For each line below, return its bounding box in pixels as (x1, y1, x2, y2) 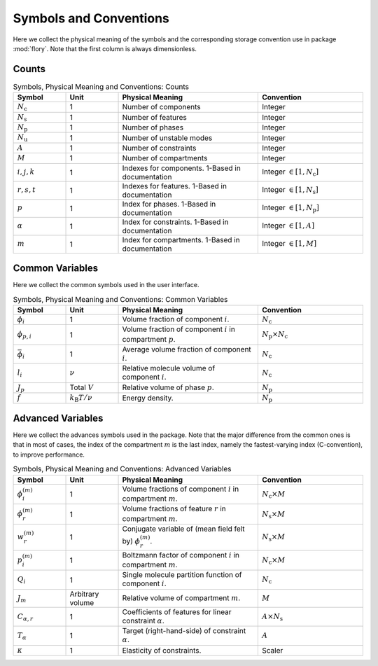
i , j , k (17, 167, 35, 176)
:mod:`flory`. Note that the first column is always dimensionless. (13, 44, 197, 53)
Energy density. (122, 393, 174, 403)
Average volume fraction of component (122, 345, 251, 354)
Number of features (122, 112, 187, 122)
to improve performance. (13, 450, 85, 459)
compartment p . (122, 334, 176, 344)
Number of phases (122, 123, 184, 132)
